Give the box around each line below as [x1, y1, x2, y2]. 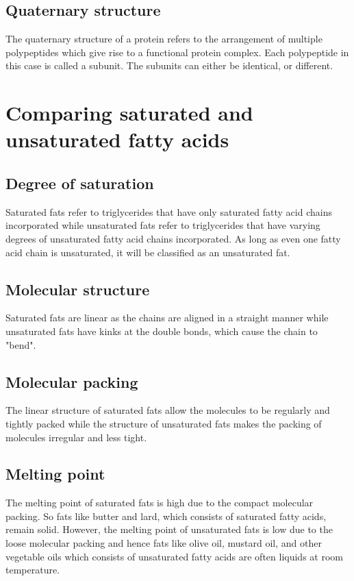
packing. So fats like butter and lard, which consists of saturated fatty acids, [5, 508, 327, 523]
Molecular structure [5, 278, 150, 299]
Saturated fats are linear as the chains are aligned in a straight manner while [5, 310, 329, 325]
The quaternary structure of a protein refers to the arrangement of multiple [5, 32, 323, 46]
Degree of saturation [5, 172, 154, 193]
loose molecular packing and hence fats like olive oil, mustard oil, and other [5, 536, 322, 550]
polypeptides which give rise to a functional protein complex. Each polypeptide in [5, 45, 349, 59]
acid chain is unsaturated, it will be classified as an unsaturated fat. [5, 245, 290, 259]
